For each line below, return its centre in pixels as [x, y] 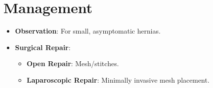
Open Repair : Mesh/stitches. [73, 63]
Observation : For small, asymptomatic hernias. [88, 31]
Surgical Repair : [43, 47]
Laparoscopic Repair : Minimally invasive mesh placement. [118, 79]
